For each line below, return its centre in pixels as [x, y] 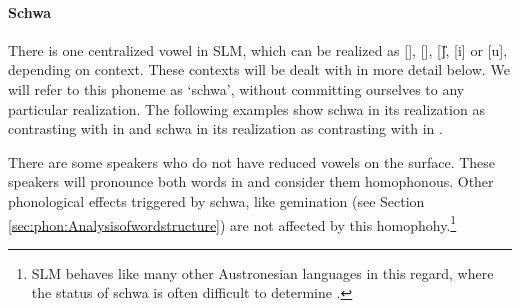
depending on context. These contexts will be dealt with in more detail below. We [259, 69]
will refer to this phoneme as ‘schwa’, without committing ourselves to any [236, 88]
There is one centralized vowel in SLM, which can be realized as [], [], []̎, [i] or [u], [258, 49]
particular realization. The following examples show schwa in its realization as [246, 108]
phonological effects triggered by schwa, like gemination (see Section [216, 200]
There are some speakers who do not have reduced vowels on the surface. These [252, 161]
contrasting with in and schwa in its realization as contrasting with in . [225, 128]
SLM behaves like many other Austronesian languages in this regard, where [262, 272]
